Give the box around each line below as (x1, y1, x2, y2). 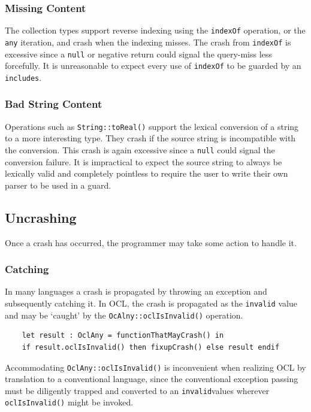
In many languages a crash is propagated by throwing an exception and (5, 285, 267, 298)
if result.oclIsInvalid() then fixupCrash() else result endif (22, 343, 280, 352)
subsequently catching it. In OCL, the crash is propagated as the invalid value (5, 297, 297, 310)
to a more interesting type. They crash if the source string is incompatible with (5, 132, 296, 144)
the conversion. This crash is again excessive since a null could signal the (5, 143, 275, 156)
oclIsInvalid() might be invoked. (5, 396, 134, 408)
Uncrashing (5, 208, 77, 226)
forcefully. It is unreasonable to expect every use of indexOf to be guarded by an (5, 59, 301, 72)
